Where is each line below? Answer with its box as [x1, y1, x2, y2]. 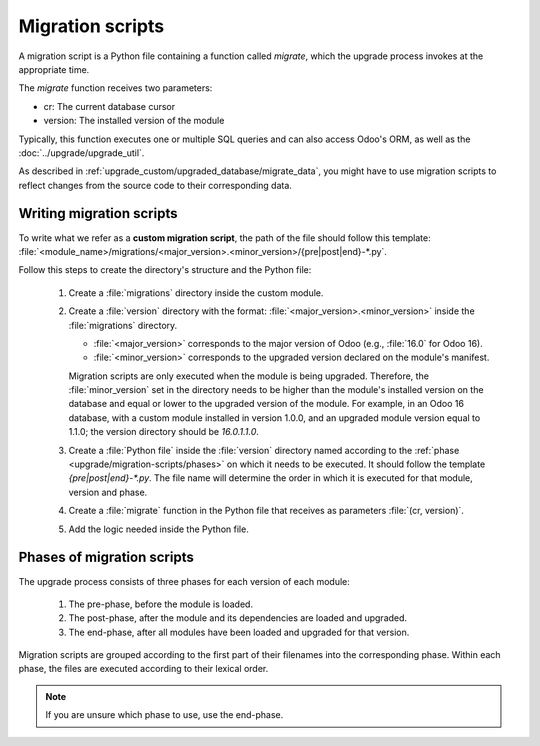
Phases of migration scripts [18, 549, 194, 566]
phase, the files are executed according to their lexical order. [18, 663, 269, 675]
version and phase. [68, 486, 148, 498]
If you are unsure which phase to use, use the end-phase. [45, 709, 284, 721]
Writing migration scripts [18, 205, 178, 222]
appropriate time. [18, 63, 90, 75]
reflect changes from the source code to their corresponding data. [18, 179, 292, 191]
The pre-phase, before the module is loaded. [68, 598, 254, 610]
